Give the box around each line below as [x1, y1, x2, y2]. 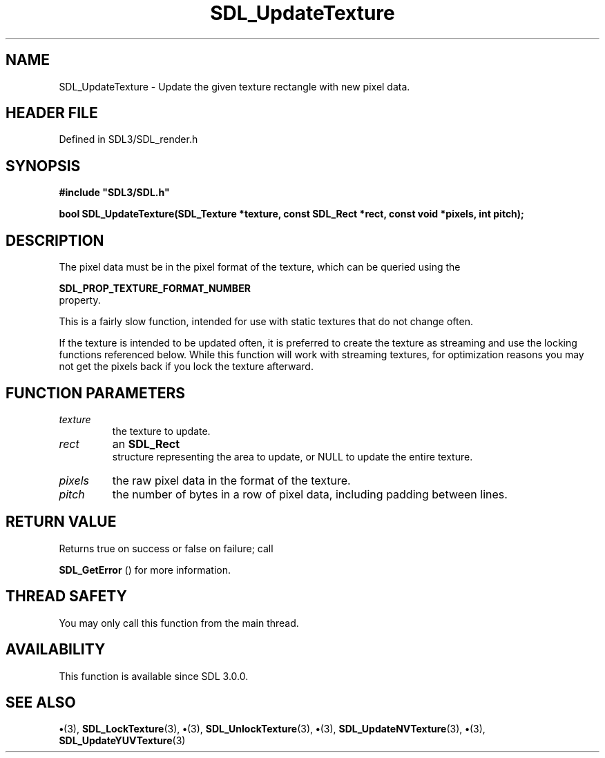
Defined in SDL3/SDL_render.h [59, 133, 198, 146]
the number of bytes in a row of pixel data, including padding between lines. [112, 487, 508, 501]
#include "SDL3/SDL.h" [59, 186, 170, 199]
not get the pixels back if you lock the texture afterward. [59, 360, 314, 373]
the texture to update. [112, 425, 211, 437]
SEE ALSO [6, 693, 76, 711]
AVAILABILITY [6, 641, 106, 659]
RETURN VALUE [6, 513, 117, 531]
